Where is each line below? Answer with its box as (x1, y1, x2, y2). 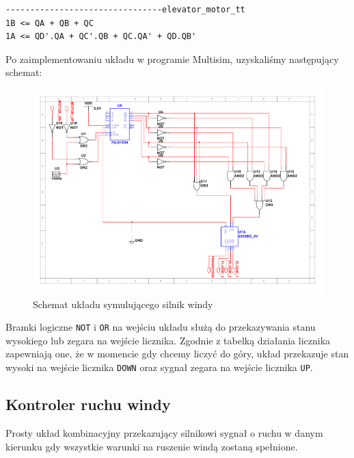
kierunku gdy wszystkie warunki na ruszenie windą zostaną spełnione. (5, 439, 298, 453)
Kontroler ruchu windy (5, 394, 171, 415)
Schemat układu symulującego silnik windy (33, 296, 213, 311)
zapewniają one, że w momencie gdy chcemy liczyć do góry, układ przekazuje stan (5, 346, 349, 361)
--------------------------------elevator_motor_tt (5, 5, 245, 14)
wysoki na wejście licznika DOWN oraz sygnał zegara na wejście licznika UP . (5, 360, 313, 374)
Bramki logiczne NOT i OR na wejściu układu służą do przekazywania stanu (5, 320, 316, 334)
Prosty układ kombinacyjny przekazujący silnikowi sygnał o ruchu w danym (5, 425, 323, 440)
